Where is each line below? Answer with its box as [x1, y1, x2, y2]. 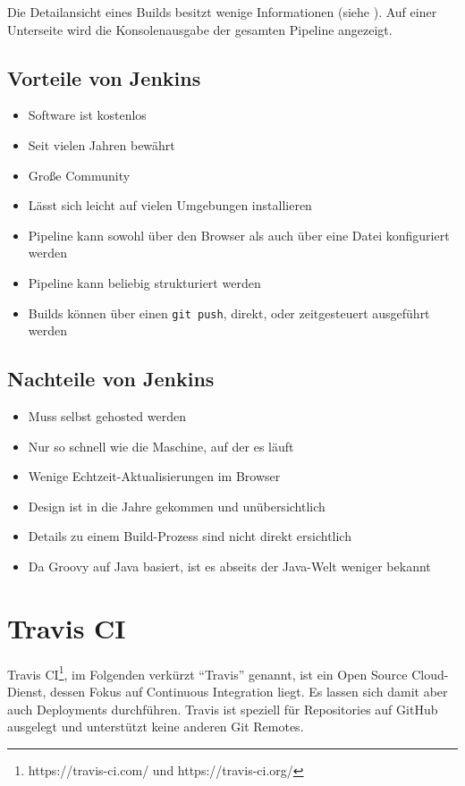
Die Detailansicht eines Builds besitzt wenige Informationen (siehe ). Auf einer [7, 3, 437, 21]
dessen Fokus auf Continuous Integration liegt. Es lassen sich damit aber [50, 681, 448, 700]
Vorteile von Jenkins [7, 63, 201, 91]
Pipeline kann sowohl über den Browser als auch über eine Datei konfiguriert [28, 225, 450, 244]
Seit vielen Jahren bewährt [28, 135, 175, 154]
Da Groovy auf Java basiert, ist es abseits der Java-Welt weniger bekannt [28, 556, 431, 575]
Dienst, [7, 681, 46, 700]
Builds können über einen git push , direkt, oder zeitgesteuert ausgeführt [28, 303, 430, 322]
